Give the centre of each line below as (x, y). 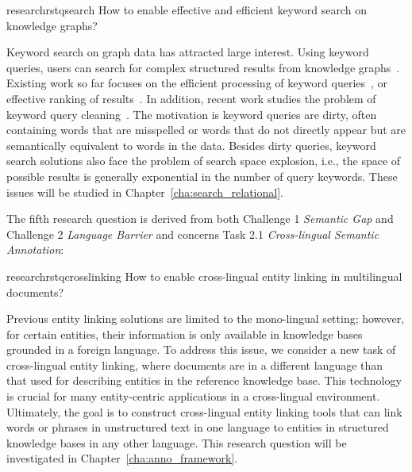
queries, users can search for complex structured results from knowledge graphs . (203, 67)
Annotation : (35, 249)
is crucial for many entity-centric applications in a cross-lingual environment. (193, 396)
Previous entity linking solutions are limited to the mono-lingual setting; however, (206, 319)
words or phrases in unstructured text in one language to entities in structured (198, 427)
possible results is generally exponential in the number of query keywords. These (202, 176)
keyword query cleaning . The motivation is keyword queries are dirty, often (192, 114)
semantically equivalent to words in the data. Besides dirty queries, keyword (191, 145)
